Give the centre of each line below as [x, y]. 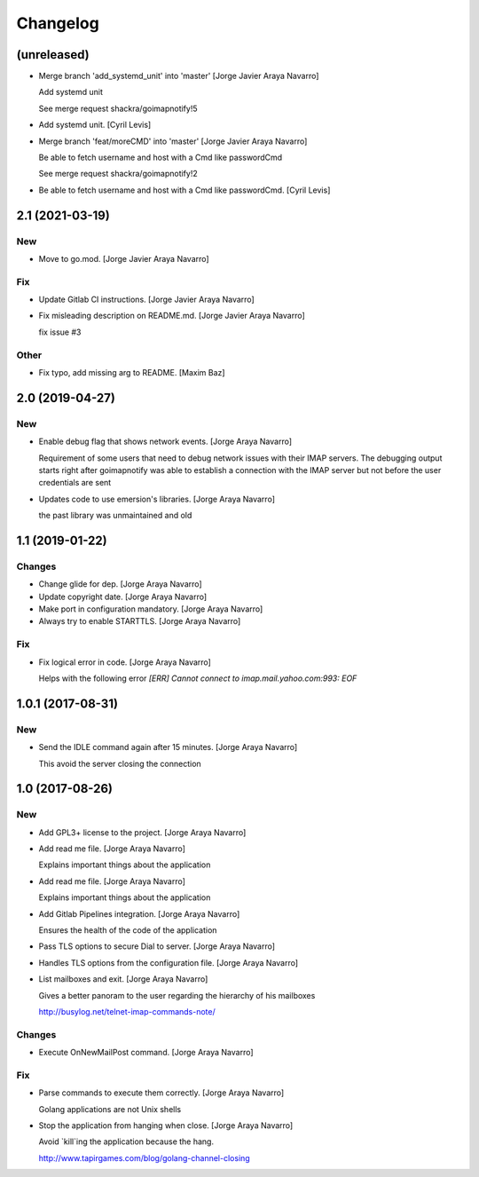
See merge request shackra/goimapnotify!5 [118, 108]
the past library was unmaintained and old [115, 516]
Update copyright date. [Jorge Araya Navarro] [123, 596]
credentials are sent [75, 483]
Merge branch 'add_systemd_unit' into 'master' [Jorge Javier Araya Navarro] [179, 76]
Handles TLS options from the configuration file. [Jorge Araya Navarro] [169, 962]
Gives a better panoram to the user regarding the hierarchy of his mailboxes [177, 995]
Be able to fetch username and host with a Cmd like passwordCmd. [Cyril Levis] [185, 190]
